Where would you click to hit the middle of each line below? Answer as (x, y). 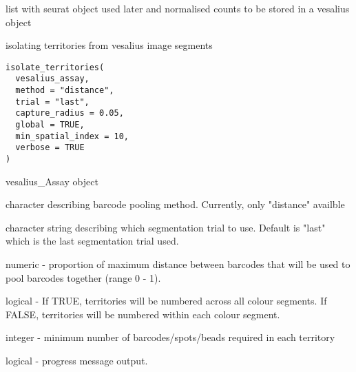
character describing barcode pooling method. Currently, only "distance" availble (175, 204)
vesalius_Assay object (52, 181)
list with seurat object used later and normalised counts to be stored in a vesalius (178, 8)
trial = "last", (52, 102)
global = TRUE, (50, 125)
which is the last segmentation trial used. (92, 241)
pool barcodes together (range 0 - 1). (83, 277)
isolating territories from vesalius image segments (109, 45)
